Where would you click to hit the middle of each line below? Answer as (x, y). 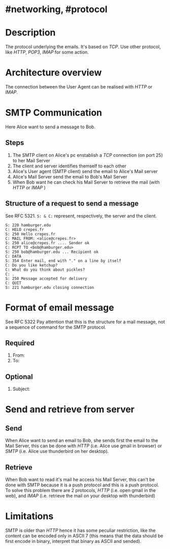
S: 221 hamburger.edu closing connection (50, 287)
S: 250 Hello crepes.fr (30, 234)
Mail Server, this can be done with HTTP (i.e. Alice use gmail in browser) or (84, 446)
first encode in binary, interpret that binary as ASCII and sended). (73, 541)
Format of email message (60, 308)
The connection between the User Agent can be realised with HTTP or (79, 87)
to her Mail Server (31, 160)
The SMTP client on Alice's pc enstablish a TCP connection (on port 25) (88, 155)
